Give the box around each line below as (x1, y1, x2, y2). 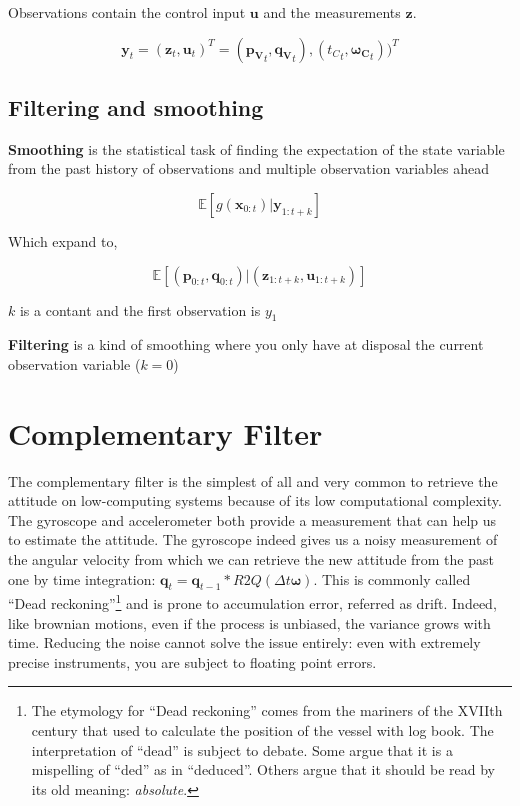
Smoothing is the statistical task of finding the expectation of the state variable (8, 138, 505, 159)
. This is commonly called (313, 568, 471, 589)
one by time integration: (8, 568, 156, 589)
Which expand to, (8, 230, 118, 251)
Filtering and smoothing (8, 91, 264, 122)
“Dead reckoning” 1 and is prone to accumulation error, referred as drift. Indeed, (8, 590, 497, 614)
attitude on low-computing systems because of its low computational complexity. (8, 490, 502, 511)
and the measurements (263, 2, 401, 22)
